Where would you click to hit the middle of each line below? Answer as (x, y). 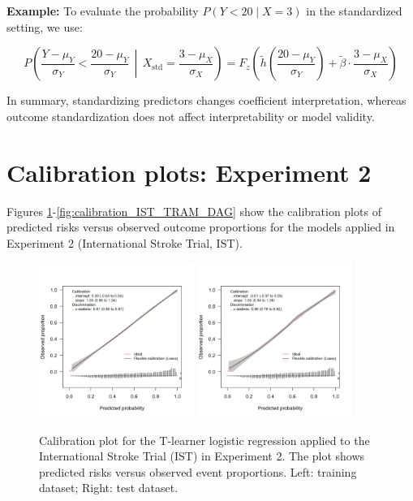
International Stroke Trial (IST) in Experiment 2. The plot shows (202, 456)
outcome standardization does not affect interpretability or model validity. (191, 116)
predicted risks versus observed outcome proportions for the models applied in (201, 227)
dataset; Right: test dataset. (109, 488)
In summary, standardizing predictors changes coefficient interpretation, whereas (206, 100)
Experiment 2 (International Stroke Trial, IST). (125, 242)
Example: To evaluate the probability (103, 11)
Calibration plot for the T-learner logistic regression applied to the (204, 440)
